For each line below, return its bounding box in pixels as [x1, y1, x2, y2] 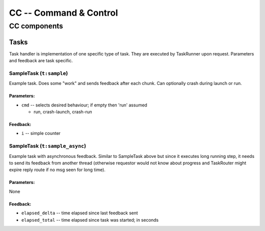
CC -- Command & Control [9, 7, 118, 18]
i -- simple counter [21, 130, 61, 136]
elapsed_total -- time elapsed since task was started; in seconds [21, 217, 159, 223]
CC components [9, 22, 63, 30]
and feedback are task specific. [9, 58, 73, 64]
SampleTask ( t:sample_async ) [9, 143, 86, 150]
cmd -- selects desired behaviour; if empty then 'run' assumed [21, 102, 147, 108]
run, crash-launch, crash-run [33, 109, 93, 115]
